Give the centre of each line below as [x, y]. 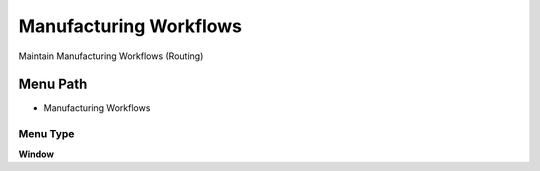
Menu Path [53, 84]
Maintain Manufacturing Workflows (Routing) [111, 56]
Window [36, 154]
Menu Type [46, 134]
